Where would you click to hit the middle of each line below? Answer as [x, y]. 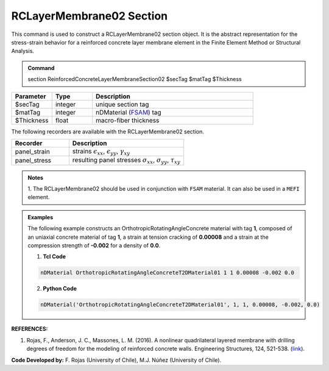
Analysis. [23, 51]
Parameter [30, 96]
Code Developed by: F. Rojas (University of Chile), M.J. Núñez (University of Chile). [116, 360]
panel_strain [32, 152]
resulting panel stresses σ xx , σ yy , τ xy [126, 161]
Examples [41, 217]
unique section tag [122, 104]
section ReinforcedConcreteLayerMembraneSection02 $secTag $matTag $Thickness [135, 79]
